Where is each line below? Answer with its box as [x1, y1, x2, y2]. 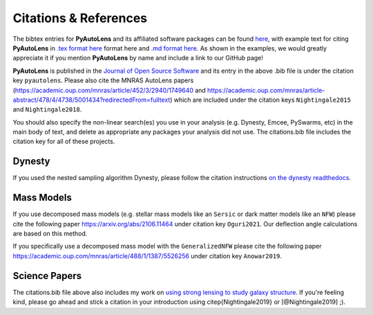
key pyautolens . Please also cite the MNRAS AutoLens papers [12, 76, 194, 84]
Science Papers [12, 270, 82, 282]
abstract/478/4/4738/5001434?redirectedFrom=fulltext [12, 96, 171, 104]
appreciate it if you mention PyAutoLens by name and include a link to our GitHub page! [12, 54, 264, 62]
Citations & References [12, 10, 148, 26]
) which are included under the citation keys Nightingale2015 [169, 96, 352, 104]
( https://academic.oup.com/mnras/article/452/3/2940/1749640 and [12, 86, 207, 94]
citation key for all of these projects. [12, 137, 115, 145]
